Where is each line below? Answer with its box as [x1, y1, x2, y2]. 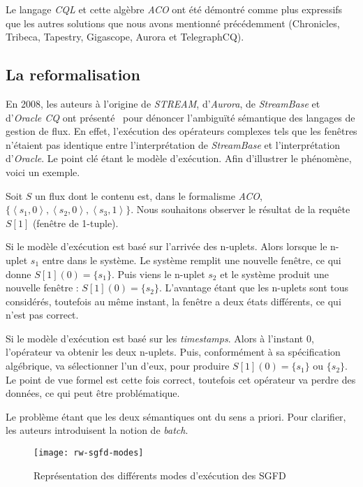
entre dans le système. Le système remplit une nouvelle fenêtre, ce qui [42, 252, 341, 267]
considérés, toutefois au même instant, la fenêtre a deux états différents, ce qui [6, 293, 341, 308]
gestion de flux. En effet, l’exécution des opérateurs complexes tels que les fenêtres [6, 124, 357, 138]
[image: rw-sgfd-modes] [34, 448, 144, 458]
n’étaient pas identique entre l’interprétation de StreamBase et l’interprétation [6, 137, 341, 152]
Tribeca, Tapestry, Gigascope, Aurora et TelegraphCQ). [6, 29, 244, 44]
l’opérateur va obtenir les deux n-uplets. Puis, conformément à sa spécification [6, 344, 341, 359]
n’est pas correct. [6, 307, 79, 322]
